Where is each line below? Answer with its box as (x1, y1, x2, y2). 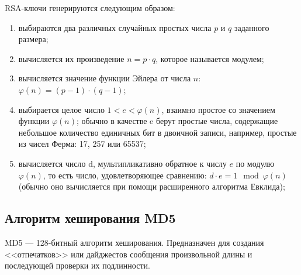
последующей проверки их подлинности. (5, 259, 150, 271)
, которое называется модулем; (155, 52, 264, 64)
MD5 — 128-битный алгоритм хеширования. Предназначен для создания (5, 236, 264, 248)
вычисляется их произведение (18, 52, 124, 64)
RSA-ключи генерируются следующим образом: (5, 2, 175, 13)
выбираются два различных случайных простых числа (18, 21, 212, 33)
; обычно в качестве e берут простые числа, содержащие (76, 115, 278, 127)
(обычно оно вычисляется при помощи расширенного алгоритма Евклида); (18, 180, 285, 192)
